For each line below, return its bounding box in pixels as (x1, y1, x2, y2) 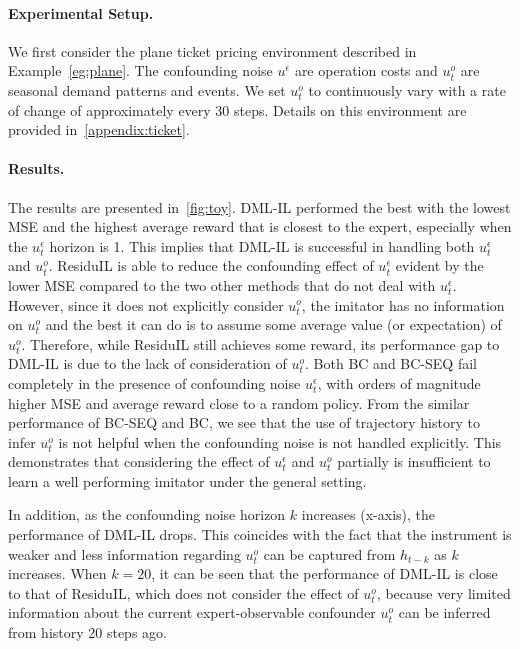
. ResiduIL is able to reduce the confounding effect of (48, 255, 374, 276)
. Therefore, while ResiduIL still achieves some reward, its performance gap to (21, 333, 500, 354)
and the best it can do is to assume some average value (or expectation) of (45, 314, 502, 335)
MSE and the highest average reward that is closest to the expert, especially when (8, 216, 512, 237)
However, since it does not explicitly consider (8, 294, 284, 315)
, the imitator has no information (301, 294, 505, 315)
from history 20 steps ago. (8, 622, 167, 643)
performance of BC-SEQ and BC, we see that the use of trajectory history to (8, 412, 480, 433)
